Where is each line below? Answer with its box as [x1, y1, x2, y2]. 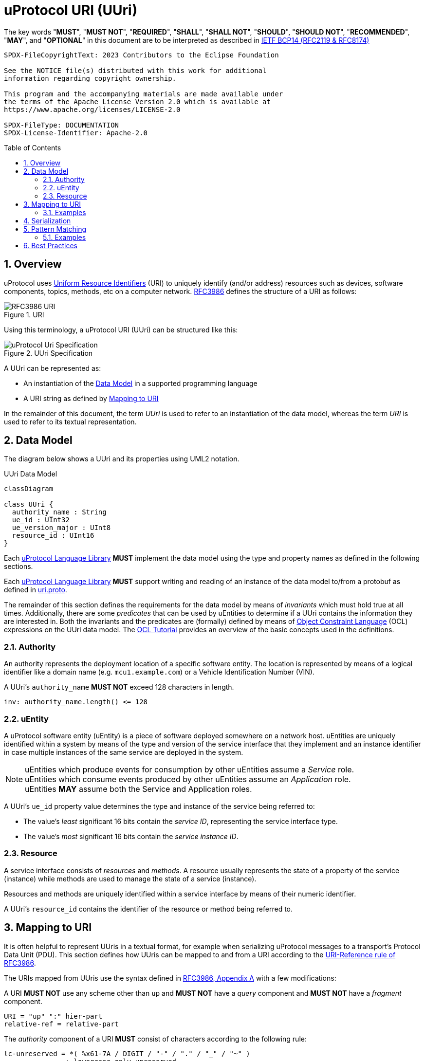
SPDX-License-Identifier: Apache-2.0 [4, 128, 148, 137]
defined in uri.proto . [4, 585, 67, 594]
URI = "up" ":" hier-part [4, 1012, 103, 1020]
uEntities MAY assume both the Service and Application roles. [25, 784, 252, 794]
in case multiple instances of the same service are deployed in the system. [4, 748, 243, 756]
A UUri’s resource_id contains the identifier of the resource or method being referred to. [4, 904, 293, 913]
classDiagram [4, 485, 54, 493]
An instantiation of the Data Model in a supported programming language [23, 379, 258, 387]
